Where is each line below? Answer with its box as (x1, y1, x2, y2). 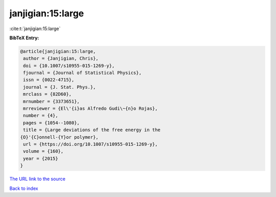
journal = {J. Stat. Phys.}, (23, 84, 96, 90)
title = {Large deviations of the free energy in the (23, 127, 160, 133)
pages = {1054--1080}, (23, 120, 80, 126)
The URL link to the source (9, 176, 66, 182)
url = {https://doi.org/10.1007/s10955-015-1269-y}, (23, 141, 158, 147)
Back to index (9, 185, 38, 191)
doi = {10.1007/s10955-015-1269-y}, (23, 63, 115, 68)
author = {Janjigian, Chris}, (23, 56, 99, 61)
